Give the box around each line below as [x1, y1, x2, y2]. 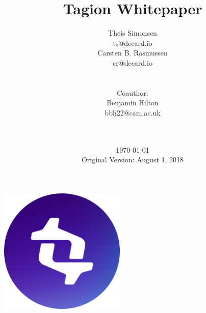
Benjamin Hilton [107, 97, 159, 108]
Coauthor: [117, 87, 148, 98]
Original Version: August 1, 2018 [81, 154, 184, 165]
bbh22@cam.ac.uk [105, 107, 161, 118]
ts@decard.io [113, 37, 152, 48]
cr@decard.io [113, 57, 152, 68]
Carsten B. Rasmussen [97, 47, 168, 58]
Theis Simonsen [108, 27, 157, 38]
